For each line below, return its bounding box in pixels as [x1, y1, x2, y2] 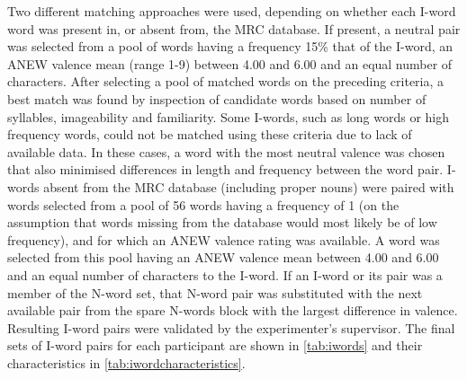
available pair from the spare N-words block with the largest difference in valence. [7, 301, 458, 320]
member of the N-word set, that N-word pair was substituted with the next [7, 283, 423, 302]
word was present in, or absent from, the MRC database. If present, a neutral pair [7, 19, 461, 38]
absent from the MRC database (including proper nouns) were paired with [43, 177, 454, 196]
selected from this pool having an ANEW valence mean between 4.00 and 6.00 [7, 248, 439, 267]
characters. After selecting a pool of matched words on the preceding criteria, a [7, 72, 445, 91]
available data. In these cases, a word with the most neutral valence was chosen [7, 142, 445, 161]
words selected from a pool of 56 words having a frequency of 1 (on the [7, 195, 400, 214]
